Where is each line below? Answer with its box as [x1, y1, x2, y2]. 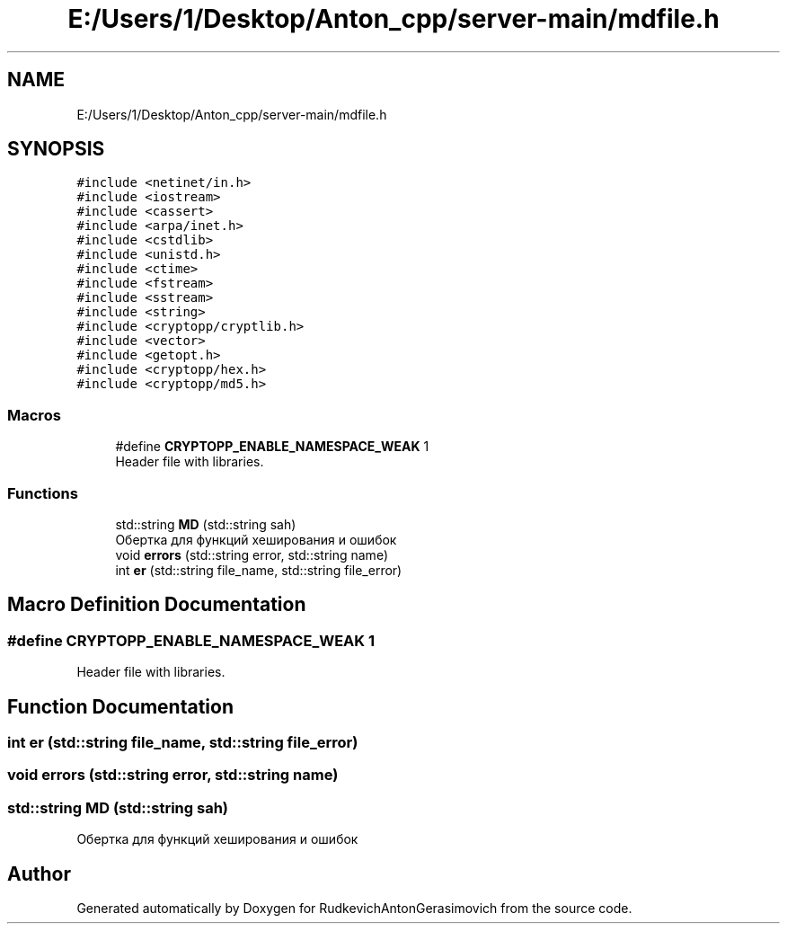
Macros [7, 405, 61, 424]
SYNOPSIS [7, 137, 105, 161]
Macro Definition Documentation [7, 593, 306, 616]
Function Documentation [7, 695, 234, 718]
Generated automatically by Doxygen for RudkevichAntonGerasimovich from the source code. [76, 900, 632, 916]
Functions [7, 483, 78, 502]
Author [7, 862, 71, 885]
